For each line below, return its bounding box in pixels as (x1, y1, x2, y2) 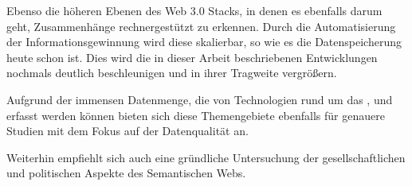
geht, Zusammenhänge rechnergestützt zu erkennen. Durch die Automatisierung (6, 17, 396, 34)
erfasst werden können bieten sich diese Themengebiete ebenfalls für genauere (6, 107, 385, 123)
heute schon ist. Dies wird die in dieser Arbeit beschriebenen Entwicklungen (6, 48, 378, 65)
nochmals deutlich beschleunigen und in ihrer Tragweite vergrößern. (6, 64, 337, 81)
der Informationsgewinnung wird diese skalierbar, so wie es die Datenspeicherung (6, 33, 402, 50)
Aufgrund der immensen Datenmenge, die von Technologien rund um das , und (6, 91, 393, 107)
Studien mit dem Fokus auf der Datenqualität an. (6, 122, 249, 139)
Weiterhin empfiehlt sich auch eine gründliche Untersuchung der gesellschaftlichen (6, 149, 406, 165)
